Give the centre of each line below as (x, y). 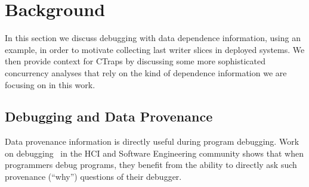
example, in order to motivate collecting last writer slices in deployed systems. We (155, 49)
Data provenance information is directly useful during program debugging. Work (152, 141)
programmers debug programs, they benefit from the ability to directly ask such (151, 165)
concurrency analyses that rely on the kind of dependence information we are (146, 72)
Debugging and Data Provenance (109, 116)
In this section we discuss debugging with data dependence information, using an (153, 38)
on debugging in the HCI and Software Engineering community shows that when (154, 153)
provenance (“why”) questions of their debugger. (93, 177)
